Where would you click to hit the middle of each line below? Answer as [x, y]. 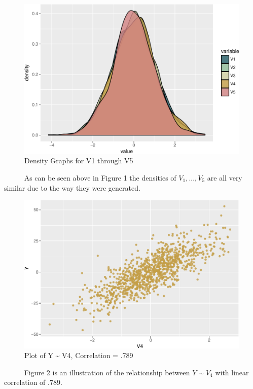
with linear [232, 372]
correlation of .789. [33, 382]
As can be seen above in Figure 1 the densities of [100, 178]
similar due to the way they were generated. [72, 187]
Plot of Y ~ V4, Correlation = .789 [79, 355]
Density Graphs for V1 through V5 [79, 161]
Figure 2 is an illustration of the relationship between [107, 372]
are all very [225, 178]
